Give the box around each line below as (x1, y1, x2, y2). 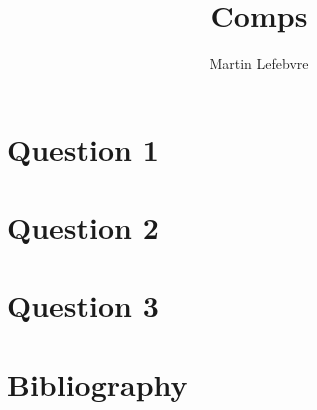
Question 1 (7, 128, 159, 169)
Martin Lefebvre (209, 53, 309, 74)
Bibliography (7, 363, 188, 404)
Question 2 (7, 207, 159, 248)
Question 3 (7, 285, 159, 326)
